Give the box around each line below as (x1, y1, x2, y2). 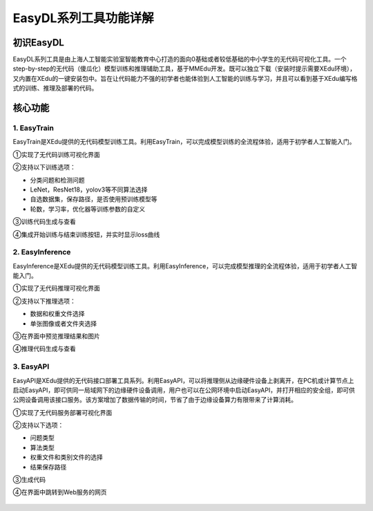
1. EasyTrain (12, 123, 55, 133)
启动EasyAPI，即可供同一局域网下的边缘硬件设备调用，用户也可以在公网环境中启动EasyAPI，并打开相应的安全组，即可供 (12, 386, 355, 394)
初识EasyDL (12, 37, 65, 48)
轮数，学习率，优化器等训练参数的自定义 (30, 205, 145, 213)
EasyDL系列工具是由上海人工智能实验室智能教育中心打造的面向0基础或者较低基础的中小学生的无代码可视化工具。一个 (12, 55, 347, 64)
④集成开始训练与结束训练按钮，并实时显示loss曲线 (12, 230, 160, 239)
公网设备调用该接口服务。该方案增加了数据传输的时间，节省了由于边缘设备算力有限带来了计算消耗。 (12, 396, 297, 404)
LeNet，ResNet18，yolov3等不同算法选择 (30, 185, 148, 194)
